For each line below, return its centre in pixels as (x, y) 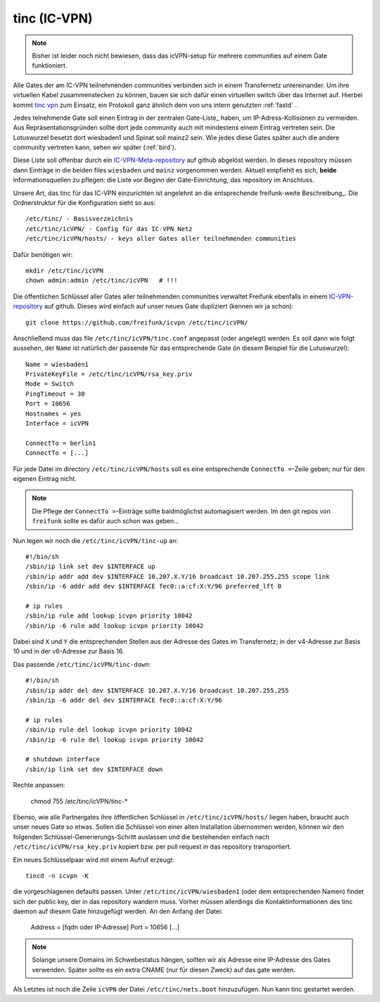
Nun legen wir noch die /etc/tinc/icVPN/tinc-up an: (96, 540)
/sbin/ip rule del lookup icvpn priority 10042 (109, 730)
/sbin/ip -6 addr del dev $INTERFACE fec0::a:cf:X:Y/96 (124, 700)
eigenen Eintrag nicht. (45, 478)
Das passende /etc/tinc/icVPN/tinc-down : (82, 664)
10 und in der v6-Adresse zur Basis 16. (69, 651)
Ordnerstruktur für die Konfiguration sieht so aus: (84, 203)
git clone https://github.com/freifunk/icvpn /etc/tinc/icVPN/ (137, 322)
